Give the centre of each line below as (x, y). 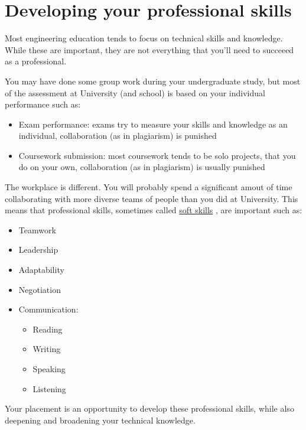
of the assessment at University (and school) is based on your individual (135, 92)
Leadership (38, 250)
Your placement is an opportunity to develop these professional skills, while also (149, 408)
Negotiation (40, 289)
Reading (48, 329)
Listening (49, 388)
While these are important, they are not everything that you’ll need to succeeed (149, 49)
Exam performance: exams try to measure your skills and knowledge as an (153, 124)
